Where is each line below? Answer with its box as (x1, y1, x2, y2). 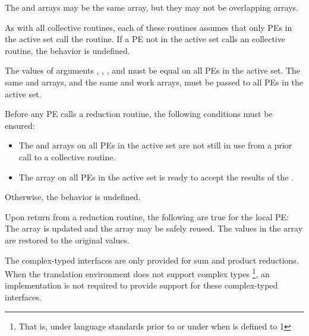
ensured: (5, 119, 35, 131)
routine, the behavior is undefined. (5, 44, 130, 56)
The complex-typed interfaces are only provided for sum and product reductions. (5, 253, 299, 266)
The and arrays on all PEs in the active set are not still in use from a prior (18, 139, 292, 151)
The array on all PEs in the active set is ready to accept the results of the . (18, 170, 294, 183)
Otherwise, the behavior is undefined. (5, 191, 141, 203)
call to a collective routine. (18, 150, 116, 163)
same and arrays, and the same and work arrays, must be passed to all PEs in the (5, 75, 304, 88)
